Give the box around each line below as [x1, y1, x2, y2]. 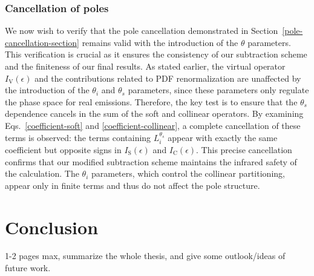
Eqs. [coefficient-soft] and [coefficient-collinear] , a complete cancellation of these [5, 119, 301, 131]
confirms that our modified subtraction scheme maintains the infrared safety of [5, 155, 297, 168]
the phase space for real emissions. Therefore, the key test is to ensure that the [5, 95, 298, 108]
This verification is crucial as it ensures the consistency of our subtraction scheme [5, 48, 307, 61]
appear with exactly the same [168, 131, 278, 143]
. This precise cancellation [196, 143, 292, 156]
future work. [5, 261, 51, 274]
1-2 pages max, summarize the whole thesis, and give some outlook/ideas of [5, 249, 286, 262]
